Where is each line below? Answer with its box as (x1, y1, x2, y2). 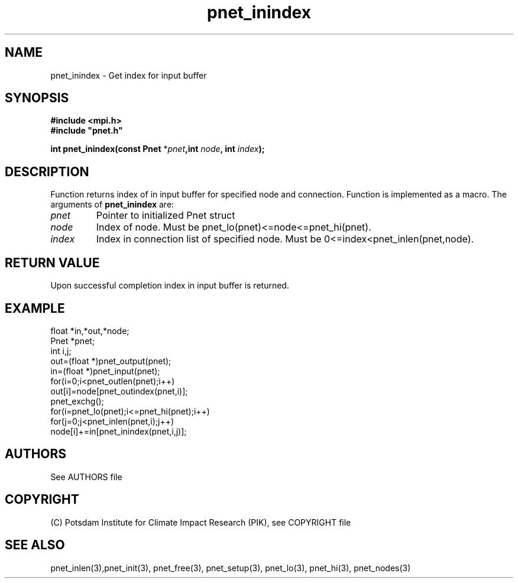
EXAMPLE (5, 300, 65, 316)
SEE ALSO (5, 537, 65, 553)
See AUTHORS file (50, 471, 122, 482)
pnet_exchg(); (50, 396, 104, 406)
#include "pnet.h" (50, 125, 123, 136)
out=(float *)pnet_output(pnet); (50, 355, 171, 366)
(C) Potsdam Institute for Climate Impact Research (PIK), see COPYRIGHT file (50, 517, 351, 527)
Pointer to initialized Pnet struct (96, 209, 235, 222)
